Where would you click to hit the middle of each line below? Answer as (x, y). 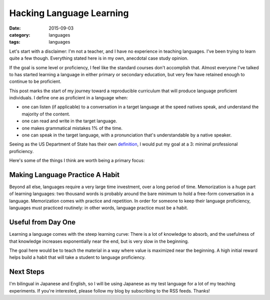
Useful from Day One (42, 222)
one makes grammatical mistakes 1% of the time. (72, 128)
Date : (15, 28)
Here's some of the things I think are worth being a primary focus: (77, 161)
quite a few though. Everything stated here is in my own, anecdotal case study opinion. (99, 58)
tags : (15, 42)
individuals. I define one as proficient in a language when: (69, 98)
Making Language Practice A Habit (64, 175)
